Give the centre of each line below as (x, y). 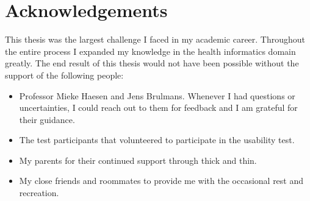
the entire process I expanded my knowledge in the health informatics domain (150, 51)
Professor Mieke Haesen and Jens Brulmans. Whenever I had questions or (157, 95)
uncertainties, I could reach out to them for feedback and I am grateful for (158, 108)
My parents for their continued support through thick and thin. (138, 160)
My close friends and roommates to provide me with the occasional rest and (161, 181)
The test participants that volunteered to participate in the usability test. (157, 140)
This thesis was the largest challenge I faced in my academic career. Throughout (155, 39)
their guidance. (47, 119)
